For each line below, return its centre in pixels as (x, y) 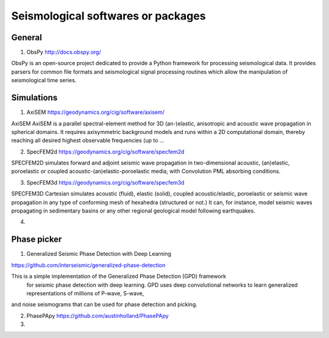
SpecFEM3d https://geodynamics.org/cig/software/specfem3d (106, 182)
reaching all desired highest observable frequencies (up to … (88, 141)
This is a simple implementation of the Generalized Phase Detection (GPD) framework (119, 276)
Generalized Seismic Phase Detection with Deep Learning (99, 254)
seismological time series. (44, 80)
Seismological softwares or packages (109, 16)
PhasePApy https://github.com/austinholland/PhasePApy (97, 315)
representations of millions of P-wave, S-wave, (85, 293)
